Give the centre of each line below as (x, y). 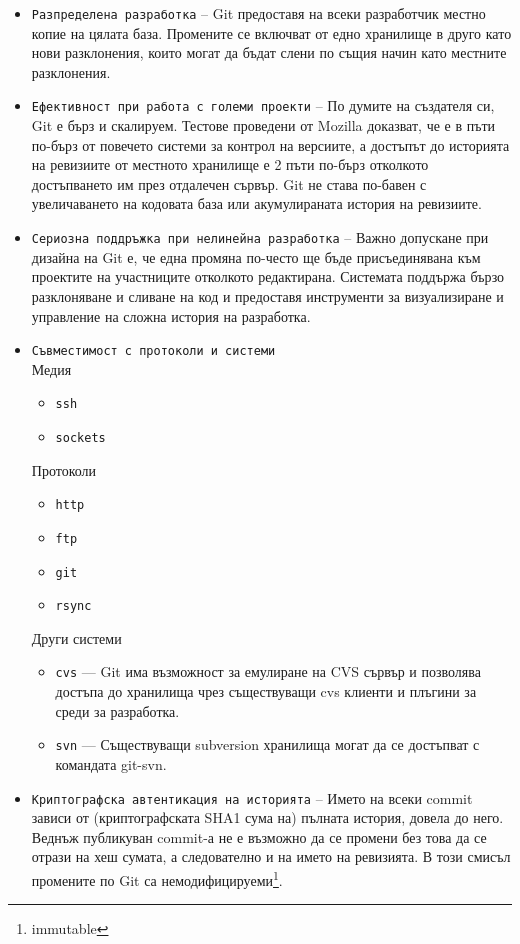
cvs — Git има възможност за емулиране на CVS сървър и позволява (268, 671)
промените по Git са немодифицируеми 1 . (157, 878)
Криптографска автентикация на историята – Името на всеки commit (252, 797)
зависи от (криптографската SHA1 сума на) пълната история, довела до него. (267, 817)
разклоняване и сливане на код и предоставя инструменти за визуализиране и (267, 295)
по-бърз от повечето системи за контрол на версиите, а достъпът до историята (270, 144)
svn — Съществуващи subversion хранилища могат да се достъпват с (267, 744)
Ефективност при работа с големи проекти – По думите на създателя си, (263, 105)
